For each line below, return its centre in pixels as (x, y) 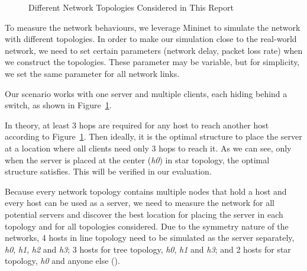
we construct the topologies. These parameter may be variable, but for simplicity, (152, 62)
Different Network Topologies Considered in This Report (131, 7)
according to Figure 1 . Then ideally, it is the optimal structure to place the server (153, 136)
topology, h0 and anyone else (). (62, 261)
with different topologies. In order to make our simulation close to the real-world (151, 39)
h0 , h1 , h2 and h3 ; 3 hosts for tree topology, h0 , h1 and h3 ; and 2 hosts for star (148, 249)
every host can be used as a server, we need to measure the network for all (140, 203)
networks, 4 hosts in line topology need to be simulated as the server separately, (150, 238)
